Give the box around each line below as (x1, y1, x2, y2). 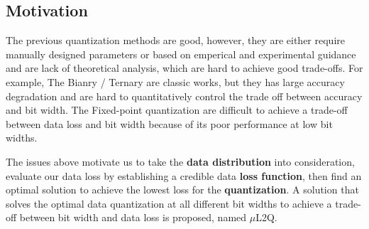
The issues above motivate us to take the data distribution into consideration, (6, 154, 355, 169)
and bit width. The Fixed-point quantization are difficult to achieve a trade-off (6, 102, 348, 117)
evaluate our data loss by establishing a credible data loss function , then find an (6, 168, 362, 183)
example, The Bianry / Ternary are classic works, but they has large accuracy (6, 74, 345, 89)
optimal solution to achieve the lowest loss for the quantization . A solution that (6, 182, 359, 197)
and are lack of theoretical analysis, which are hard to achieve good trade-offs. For (6, 60, 363, 75)
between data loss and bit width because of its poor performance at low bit (6, 116, 333, 131)
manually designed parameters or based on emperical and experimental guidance (6, 46, 356, 61)
